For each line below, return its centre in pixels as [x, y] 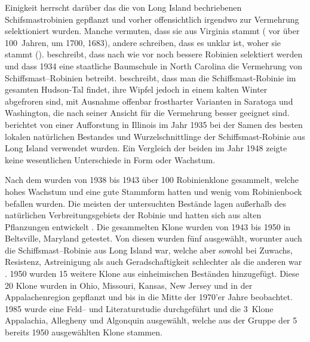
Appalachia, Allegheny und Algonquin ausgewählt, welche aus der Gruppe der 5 [151, 320]
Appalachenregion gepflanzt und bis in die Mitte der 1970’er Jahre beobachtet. [149, 297]
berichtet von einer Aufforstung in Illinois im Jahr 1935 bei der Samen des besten [154, 124]
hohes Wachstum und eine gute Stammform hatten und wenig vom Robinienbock [154, 191]
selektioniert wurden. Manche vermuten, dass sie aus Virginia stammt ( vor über [152, 31]
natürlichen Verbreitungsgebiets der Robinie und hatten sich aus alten [133, 215]
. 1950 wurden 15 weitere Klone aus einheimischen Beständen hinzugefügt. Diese [152, 274]
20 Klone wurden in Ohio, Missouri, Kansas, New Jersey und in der [129, 285]
